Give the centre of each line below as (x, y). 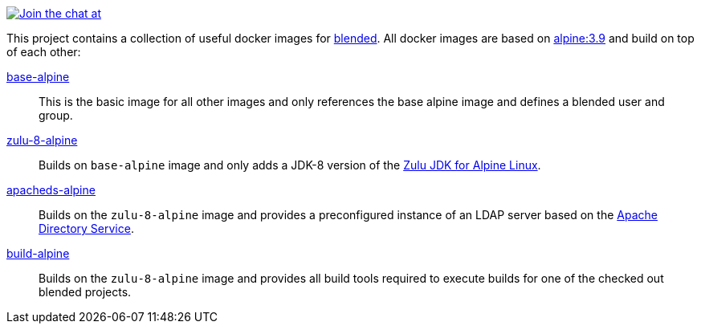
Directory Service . (86, 228)
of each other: (44, 52)
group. (56, 115)
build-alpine (38, 253)
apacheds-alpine (51, 190)
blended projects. (85, 292)
